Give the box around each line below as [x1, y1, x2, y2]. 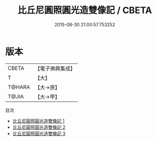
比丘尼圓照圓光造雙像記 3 [12, 130, 66, 136]
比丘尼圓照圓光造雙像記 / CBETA [17, 5, 152, 16]
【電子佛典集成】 [35, 65, 76, 72]
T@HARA [8, 84, 30, 91]
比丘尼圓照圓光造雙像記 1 [12, 118, 65, 124]
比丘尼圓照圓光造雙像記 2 [12, 124, 66, 130]
